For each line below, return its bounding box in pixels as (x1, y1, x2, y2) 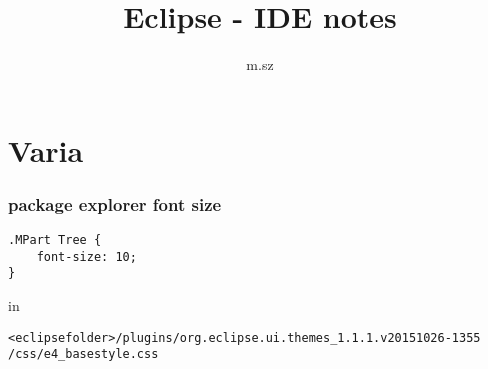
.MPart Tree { (8, 233, 102, 248)
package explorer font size (8, 191, 222, 216)
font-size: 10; (36, 249, 137, 264)
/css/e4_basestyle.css (8, 347, 159, 362)
